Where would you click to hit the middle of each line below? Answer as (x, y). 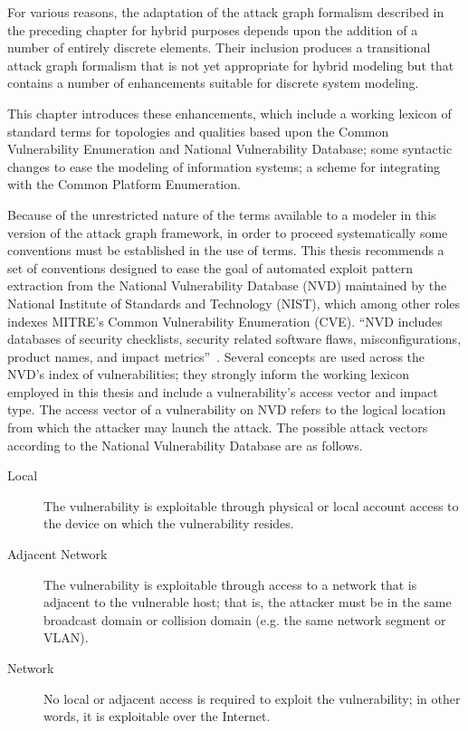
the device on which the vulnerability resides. (169, 523)
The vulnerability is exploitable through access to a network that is (230, 584)
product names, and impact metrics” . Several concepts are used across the (216, 356)
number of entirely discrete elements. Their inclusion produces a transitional (219, 47)
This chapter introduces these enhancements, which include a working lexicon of (229, 113)
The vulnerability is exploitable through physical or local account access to (251, 505)
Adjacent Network (57, 554)
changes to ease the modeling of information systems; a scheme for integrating (224, 166)
